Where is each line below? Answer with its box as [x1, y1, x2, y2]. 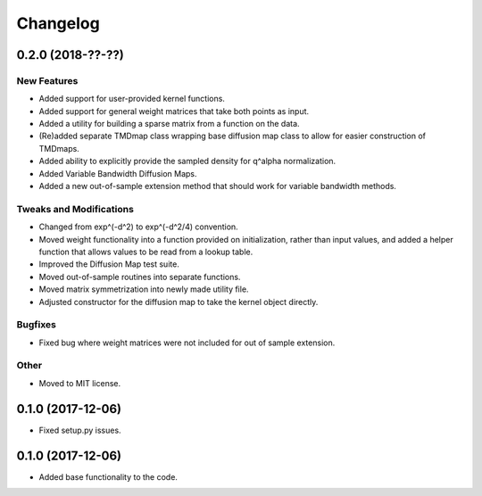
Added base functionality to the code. [38, 471, 179, 482]
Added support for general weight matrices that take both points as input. [38, 105, 310, 116]
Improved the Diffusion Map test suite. [38, 259, 180, 269]
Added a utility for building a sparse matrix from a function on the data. [38, 119, 300, 129]
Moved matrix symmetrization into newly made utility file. [38, 284, 249, 294]
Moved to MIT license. [38, 377, 120, 388]
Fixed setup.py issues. [38, 425, 121, 435]
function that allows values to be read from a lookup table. [38, 246, 253, 257]
